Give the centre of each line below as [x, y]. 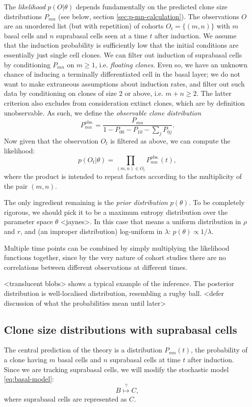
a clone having [25, 359]
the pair [16, 186]
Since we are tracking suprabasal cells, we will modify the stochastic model [116, 369]
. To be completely [217, 202]
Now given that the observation [51, 140]
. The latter [214, 93]
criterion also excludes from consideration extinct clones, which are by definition [125, 102]
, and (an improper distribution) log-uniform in [91, 231]
